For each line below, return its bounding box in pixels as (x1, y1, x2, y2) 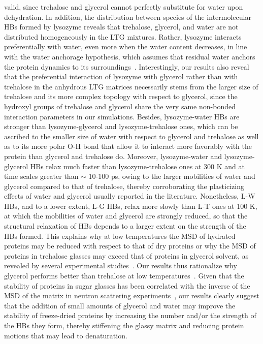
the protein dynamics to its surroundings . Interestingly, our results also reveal (4, 61, 249, 72)
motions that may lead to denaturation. (4, 330, 127, 340)
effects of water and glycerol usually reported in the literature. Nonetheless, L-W (4, 191, 255, 201)
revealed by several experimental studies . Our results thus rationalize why (4, 260, 237, 271)
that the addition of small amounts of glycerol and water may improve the (4, 300, 236, 310)
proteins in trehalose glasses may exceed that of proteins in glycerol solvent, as (4, 250, 249, 261)
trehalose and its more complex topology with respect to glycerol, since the (4, 91, 238, 102)
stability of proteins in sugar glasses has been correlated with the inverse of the (4, 280, 250, 291)
